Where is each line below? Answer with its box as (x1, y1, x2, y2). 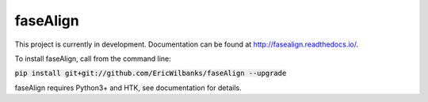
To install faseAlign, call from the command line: (14, 54, 172, 63)
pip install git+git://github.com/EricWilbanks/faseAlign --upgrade (14, 69, 287, 78)
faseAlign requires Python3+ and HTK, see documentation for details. (14, 83, 242, 93)
